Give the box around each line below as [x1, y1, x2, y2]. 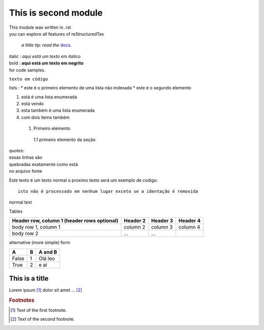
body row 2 [12, 230, 39, 237]
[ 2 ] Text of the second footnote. [10, 316, 75, 322]
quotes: [9, 148, 24, 154]
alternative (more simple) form [9, 240, 70, 246]
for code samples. [9, 67, 46, 73]
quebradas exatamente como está [9, 161, 78, 167]
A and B [38, 248, 57, 255]
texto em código [9, 76, 48, 82]
